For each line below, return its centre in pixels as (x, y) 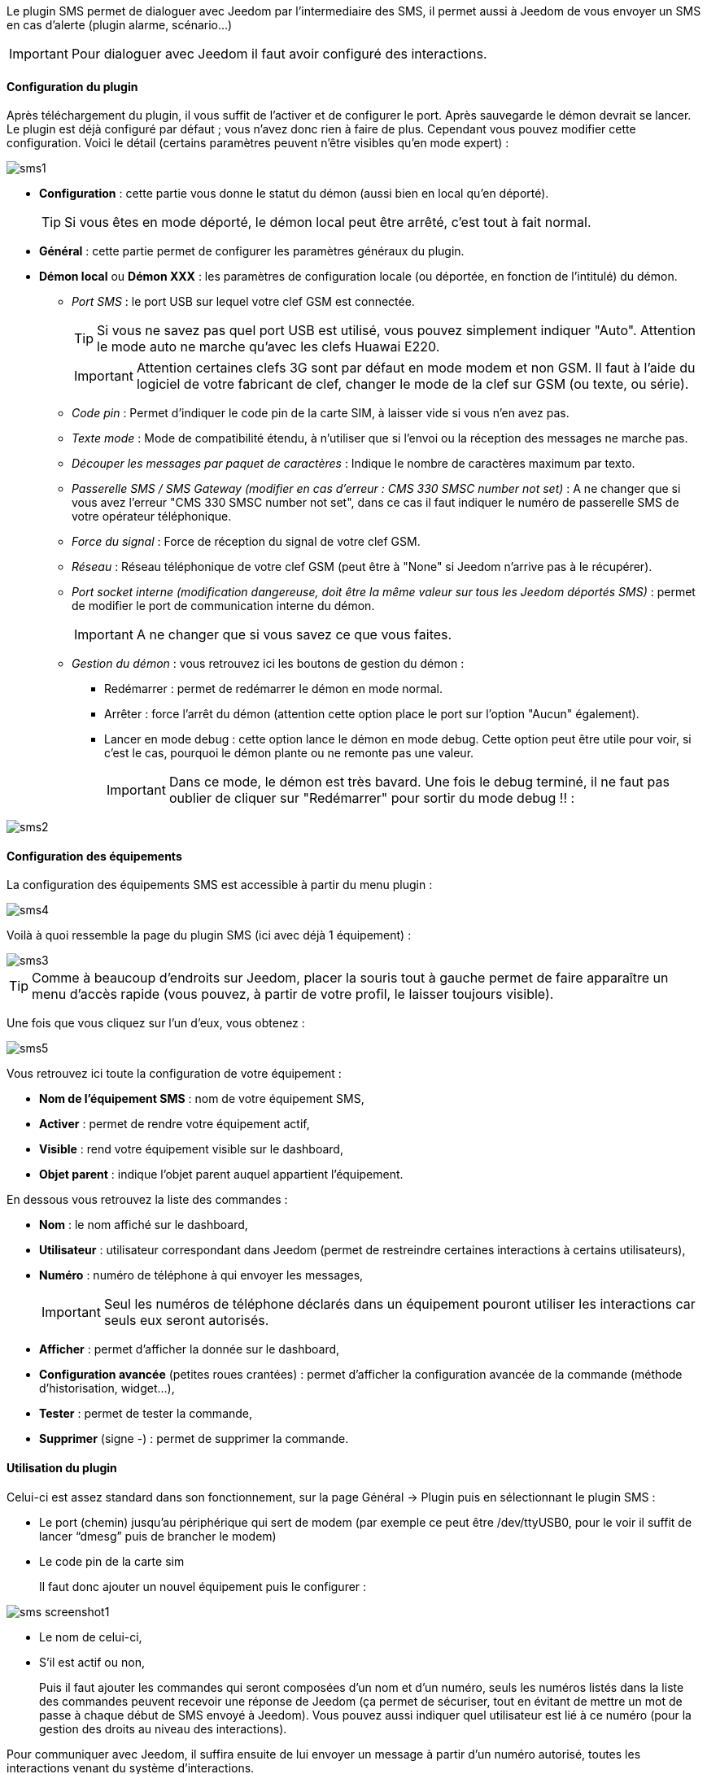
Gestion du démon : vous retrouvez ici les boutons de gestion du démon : (268, 664)
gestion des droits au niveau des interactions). (163, 1728)
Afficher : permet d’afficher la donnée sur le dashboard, (190, 1349)
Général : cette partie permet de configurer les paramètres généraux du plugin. (252, 251)
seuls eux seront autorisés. (186, 1321)
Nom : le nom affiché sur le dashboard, (144, 1225)
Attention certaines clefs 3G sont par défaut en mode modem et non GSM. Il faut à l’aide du (416, 368)
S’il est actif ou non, (92, 1662)
